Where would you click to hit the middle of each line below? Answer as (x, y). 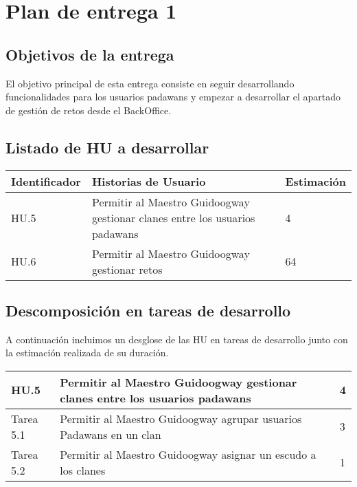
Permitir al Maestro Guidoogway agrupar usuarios (181, 418)
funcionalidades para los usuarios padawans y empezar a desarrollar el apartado (173, 97)
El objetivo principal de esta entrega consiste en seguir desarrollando (150, 83)
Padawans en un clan (111, 434)
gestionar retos (127, 269)
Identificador (46, 181)
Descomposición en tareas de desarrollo (148, 310)
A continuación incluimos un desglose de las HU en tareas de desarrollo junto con (177, 339)
